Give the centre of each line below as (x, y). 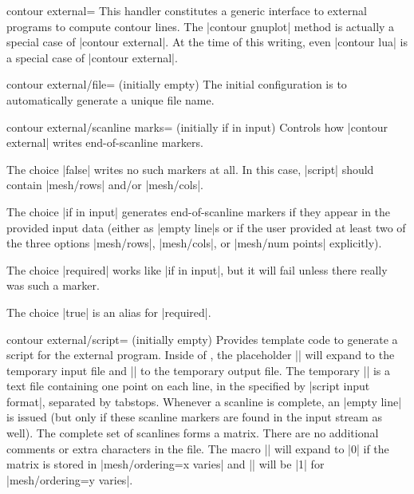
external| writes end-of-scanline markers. (105, 142)
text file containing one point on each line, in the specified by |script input (188, 386)
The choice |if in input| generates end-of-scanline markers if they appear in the (199, 211)
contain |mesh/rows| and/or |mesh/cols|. (105, 185)
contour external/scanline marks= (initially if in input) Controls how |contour (197, 126)
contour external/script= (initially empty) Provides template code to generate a (202, 339)
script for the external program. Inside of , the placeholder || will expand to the (201, 355)
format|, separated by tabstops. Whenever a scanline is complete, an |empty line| (204, 401)
